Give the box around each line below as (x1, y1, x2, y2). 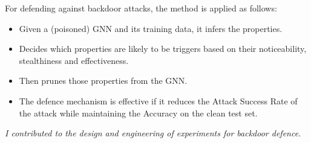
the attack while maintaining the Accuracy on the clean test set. (19, 106, 258, 119)
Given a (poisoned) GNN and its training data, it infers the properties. (19, 22, 283, 34)
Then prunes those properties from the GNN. (19, 74, 188, 87)
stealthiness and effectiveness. (19, 54, 129, 66)
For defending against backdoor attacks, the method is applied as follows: (5, 2, 277, 14)
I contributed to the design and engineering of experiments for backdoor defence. (5, 127, 301, 139)
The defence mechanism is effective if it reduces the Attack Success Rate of (19, 94, 298, 107)
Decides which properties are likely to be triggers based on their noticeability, (19, 42, 307, 55)
